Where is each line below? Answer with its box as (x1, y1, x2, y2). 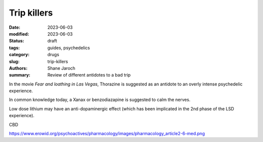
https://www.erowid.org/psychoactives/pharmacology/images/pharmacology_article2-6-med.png (9, 131, 205, 137)
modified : (9, 31, 29, 37)
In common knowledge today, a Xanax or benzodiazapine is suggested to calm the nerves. (9, 97, 191, 102)
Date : (9, 24, 20, 30)
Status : (9, 38, 24, 44)
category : (9, 52, 30, 58)
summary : (9, 72, 31, 78)
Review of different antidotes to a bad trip (47, 72, 131, 78)
